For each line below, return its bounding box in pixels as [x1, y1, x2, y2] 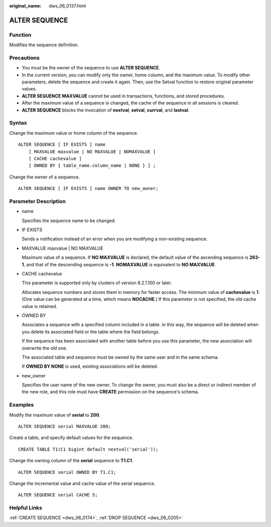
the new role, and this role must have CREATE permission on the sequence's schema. [22, 389, 199, 395]
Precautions [9, 54, 40, 61]
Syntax [9, 120, 27, 127]
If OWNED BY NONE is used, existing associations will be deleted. [22, 363, 158, 369]
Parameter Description [9, 197, 66, 204]
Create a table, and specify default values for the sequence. [9, 435, 133, 441]
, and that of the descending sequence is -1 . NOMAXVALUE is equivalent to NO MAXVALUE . [24, 261, 216, 267]
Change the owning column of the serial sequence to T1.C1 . [9, 458, 133, 464]
